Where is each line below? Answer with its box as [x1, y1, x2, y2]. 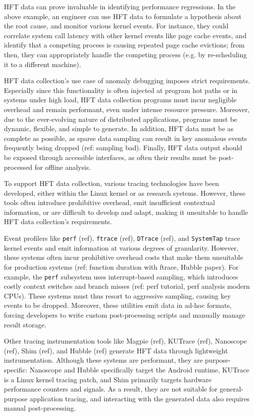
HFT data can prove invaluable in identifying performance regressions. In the [4, 1, 236, 11]
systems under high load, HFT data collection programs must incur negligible [4, 94, 237, 105]
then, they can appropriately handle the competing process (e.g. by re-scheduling [4, 49, 247, 59]
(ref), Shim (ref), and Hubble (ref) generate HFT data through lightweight [4, 345, 228, 355]
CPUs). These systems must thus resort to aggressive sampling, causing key [4, 290, 231, 300]
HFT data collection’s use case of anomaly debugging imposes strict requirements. [4, 75, 250, 86]
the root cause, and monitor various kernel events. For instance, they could [4, 21, 229, 31]
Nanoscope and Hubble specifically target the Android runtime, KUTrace [29, 364, 250, 374]
